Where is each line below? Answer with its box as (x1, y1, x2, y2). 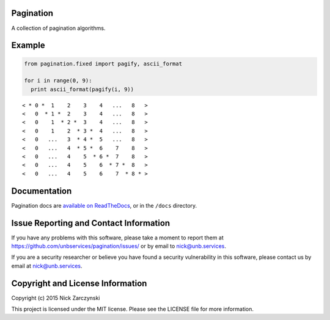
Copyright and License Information (11, 278, 147, 288)
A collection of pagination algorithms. (11, 24, 106, 32)
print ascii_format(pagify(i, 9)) (31, 85, 134, 93)
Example (11, 40, 45, 51)
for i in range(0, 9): (24, 77, 92, 84)
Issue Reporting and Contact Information (11, 217, 170, 228)
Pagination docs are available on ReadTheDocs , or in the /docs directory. (11, 202, 197, 209)
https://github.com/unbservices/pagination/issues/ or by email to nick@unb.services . (11, 242, 226, 250)
